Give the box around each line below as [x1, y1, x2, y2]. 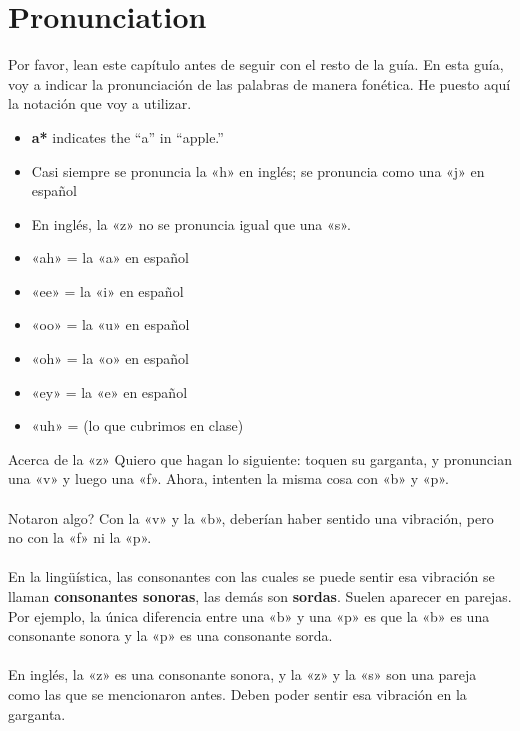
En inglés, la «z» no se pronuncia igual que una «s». [31, 213, 351, 234]
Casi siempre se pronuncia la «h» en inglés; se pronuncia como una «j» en [31, 160, 485, 181]
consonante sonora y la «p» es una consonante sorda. [8, 625, 333, 646]
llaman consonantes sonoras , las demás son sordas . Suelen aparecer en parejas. [8, 586, 512, 606]
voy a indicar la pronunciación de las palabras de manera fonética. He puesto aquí [8, 73, 511, 94]
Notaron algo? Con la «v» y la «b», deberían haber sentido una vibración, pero [8, 507, 494, 528]
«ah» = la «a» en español [31, 247, 190, 268]
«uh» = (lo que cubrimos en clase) [31, 415, 244, 436]
